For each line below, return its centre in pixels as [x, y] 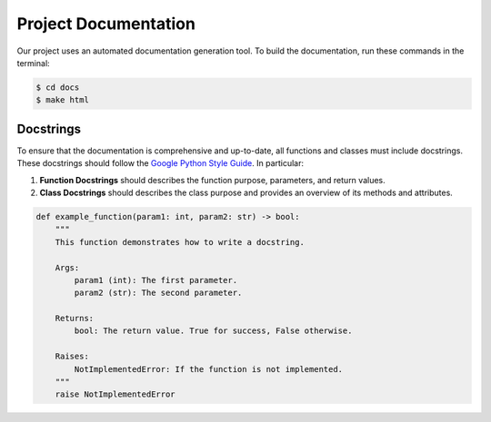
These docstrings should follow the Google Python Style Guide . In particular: [160, 163]
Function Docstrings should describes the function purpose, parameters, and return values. [212, 180]
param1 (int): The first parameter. [156, 280]
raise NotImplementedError [115, 394]
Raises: [72, 357]
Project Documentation [106, 24]
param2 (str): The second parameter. [158, 293]
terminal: [33, 63]
